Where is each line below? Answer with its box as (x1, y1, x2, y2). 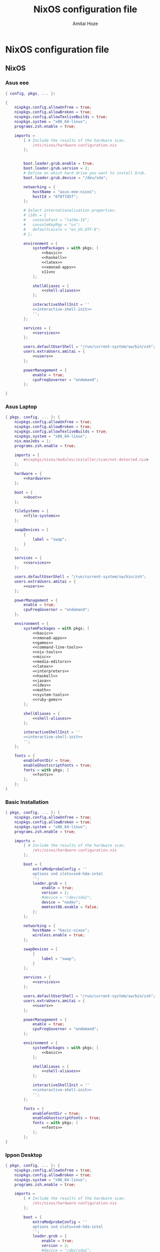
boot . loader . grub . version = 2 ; (23, 166, 90, 171)
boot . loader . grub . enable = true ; (23, 161, 94, 166)
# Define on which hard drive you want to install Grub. (23, 171, 146, 176)
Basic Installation (5, 798, 49, 805)
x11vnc (41, 269, 56, 274)
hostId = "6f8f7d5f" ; (32, 194, 79, 199)
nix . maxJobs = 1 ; (14, 438, 51, 444)
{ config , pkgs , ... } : (5, 91, 56, 96)
